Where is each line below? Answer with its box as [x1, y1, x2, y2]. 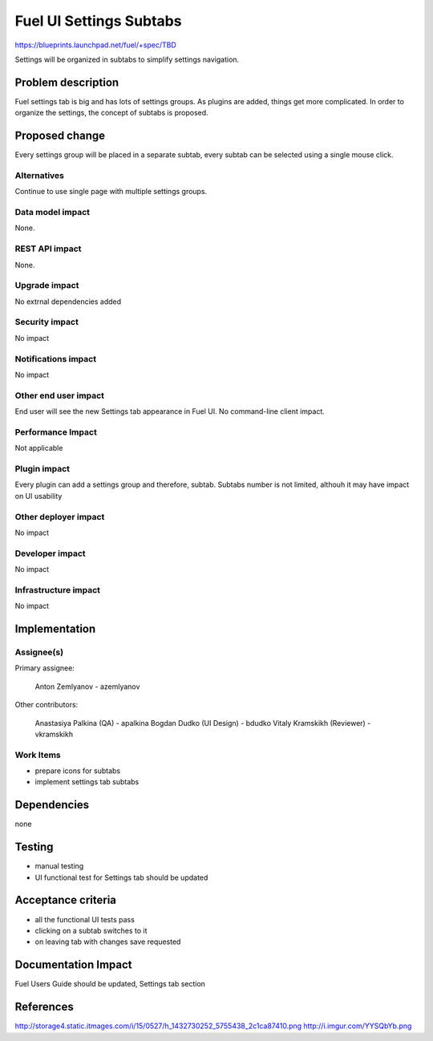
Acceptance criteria [14, 893, 116, 907]
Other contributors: [14, 700, 79, 710]
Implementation [14, 622, 96, 636]
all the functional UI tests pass [34, 914, 136, 924]
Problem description [14, 75, 119, 89]
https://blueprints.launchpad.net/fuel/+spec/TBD [14, 40, 176, 50]
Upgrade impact [14, 280, 79, 291]
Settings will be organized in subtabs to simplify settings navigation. [14, 55, 240, 64]
